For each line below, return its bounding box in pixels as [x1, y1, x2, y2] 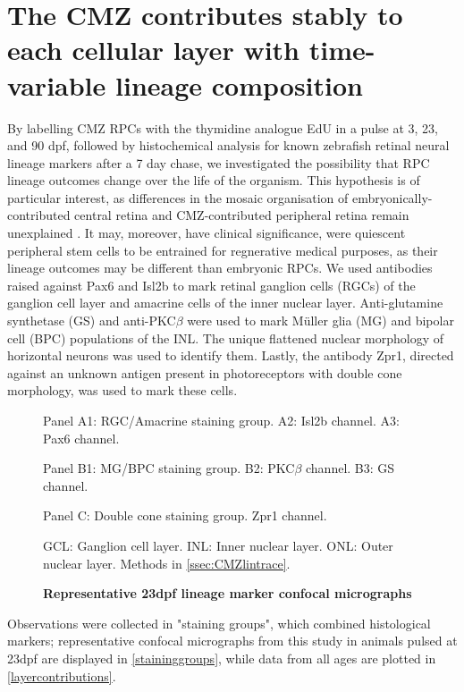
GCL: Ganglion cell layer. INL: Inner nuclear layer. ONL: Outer [43, 536, 393, 554]
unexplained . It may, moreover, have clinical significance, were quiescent [7, 224, 406, 242]
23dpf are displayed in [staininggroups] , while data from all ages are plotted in [7, 648, 436, 667]
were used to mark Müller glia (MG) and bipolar [187, 311, 454, 330]
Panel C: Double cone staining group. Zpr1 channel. [43, 506, 327, 525]
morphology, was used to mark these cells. [7, 381, 238, 400]
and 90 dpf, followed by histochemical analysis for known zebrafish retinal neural [7, 136, 450, 155]
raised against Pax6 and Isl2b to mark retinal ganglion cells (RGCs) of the [7, 275, 416, 294]
